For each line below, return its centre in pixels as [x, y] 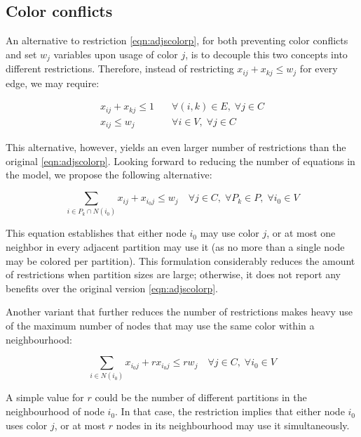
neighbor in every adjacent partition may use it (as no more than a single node [175, 246]
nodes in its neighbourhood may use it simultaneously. [233, 425]
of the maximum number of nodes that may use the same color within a [160, 325]
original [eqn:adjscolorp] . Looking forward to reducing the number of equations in [180, 161]
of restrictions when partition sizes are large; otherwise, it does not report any [173, 274]
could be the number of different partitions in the [201, 397]
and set [21, 54]
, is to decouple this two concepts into [266, 54]
